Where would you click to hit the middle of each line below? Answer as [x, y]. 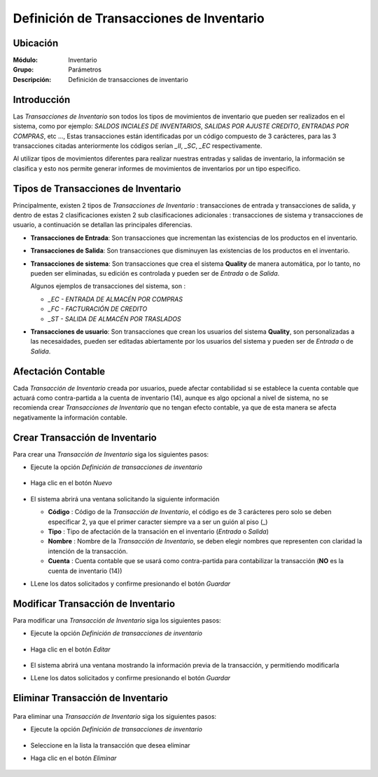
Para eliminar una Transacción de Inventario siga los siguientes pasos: [115, 716]
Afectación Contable [59, 371]
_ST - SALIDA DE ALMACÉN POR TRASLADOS [114, 318]
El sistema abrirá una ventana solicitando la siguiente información [125, 499]
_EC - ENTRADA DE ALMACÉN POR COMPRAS [115, 299]
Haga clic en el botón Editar [70, 649]
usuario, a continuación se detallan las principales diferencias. [103, 225]
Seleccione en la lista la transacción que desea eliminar [110, 745]
